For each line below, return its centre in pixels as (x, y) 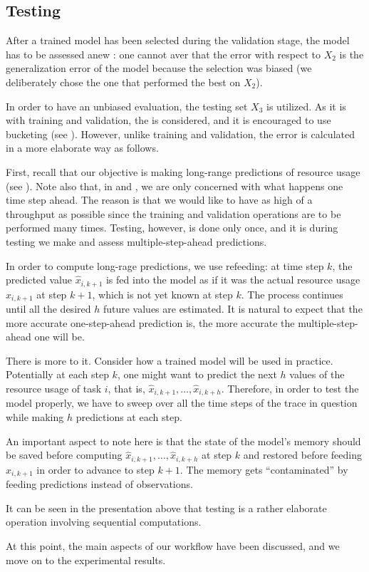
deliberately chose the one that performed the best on (123, 82)
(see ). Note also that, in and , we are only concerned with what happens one (175, 186)
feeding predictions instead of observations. (99, 484)
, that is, (126, 388)
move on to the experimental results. (86, 560)
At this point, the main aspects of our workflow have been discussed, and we (173, 545)
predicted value (39, 280)
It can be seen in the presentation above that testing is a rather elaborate (166, 508)
